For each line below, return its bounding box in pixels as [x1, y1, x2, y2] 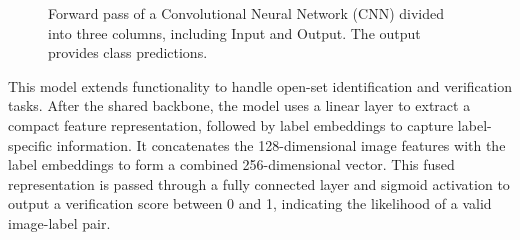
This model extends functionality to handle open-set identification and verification [8, 75, 512, 96]
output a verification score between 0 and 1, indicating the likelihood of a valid [8, 193, 492, 214]
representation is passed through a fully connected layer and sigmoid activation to [8, 173, 510, 194]
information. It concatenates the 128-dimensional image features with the [56, 134, 506, 155]
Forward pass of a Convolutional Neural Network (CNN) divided [48, 3, 445, 23]
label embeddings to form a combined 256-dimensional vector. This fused [8, 154, 455, 175]
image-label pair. [8, 212, 111, 233]
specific [8, 134, 53, 155]
